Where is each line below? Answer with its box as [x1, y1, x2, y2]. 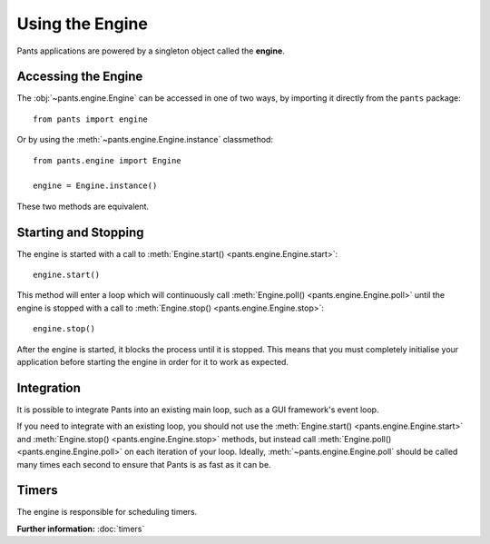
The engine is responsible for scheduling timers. [16, 507, 198, 518]
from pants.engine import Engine [33, 155, 181, 165]
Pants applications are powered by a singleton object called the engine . [16, 45, 285, 56]
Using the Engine [16, 14, 149, 34]
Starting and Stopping [16, 224, 144, 240]
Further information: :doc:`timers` [16, 523, 145, 534]
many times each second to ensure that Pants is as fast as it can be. [16, 459, 271, 470]
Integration [16, 380, 82, 395]
